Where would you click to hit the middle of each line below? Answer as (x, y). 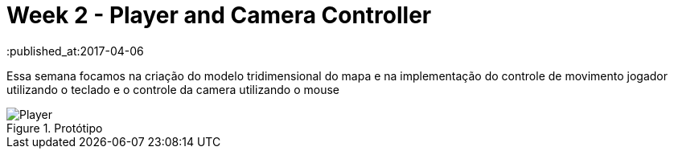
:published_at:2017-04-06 (75, 51)
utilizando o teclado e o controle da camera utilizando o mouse (173, 89)
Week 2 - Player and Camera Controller (219, 15)
